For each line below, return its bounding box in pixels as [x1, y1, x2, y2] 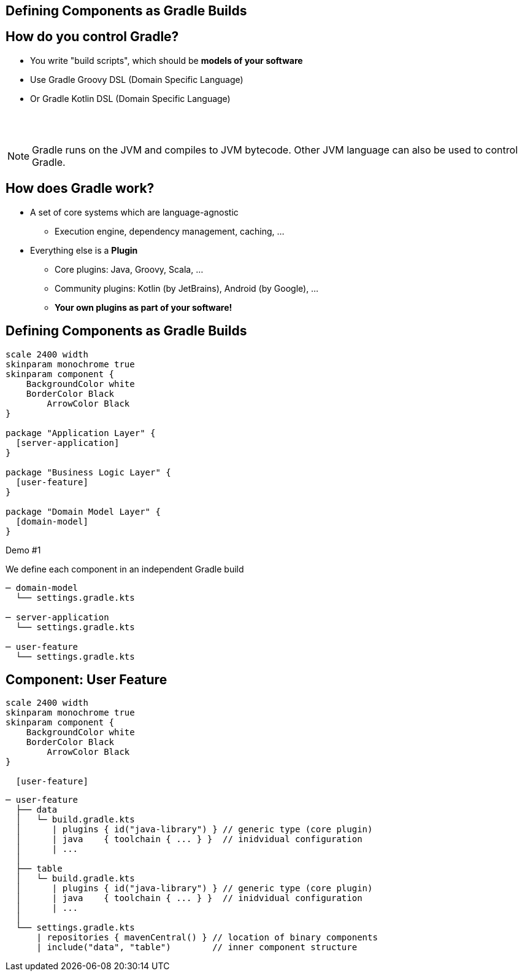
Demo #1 [6, 544, 41, 555]
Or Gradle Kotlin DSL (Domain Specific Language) [30, 93, 231, 104]
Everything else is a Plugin [30, 244, 138, 256]
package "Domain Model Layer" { [6, 506, 161, 517]
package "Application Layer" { [6, 427, 156, 438]
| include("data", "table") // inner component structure [36, 942, 358, 953]
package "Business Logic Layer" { [6, 467, 171, 477]
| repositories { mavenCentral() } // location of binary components [36, 932, 378, 943]
